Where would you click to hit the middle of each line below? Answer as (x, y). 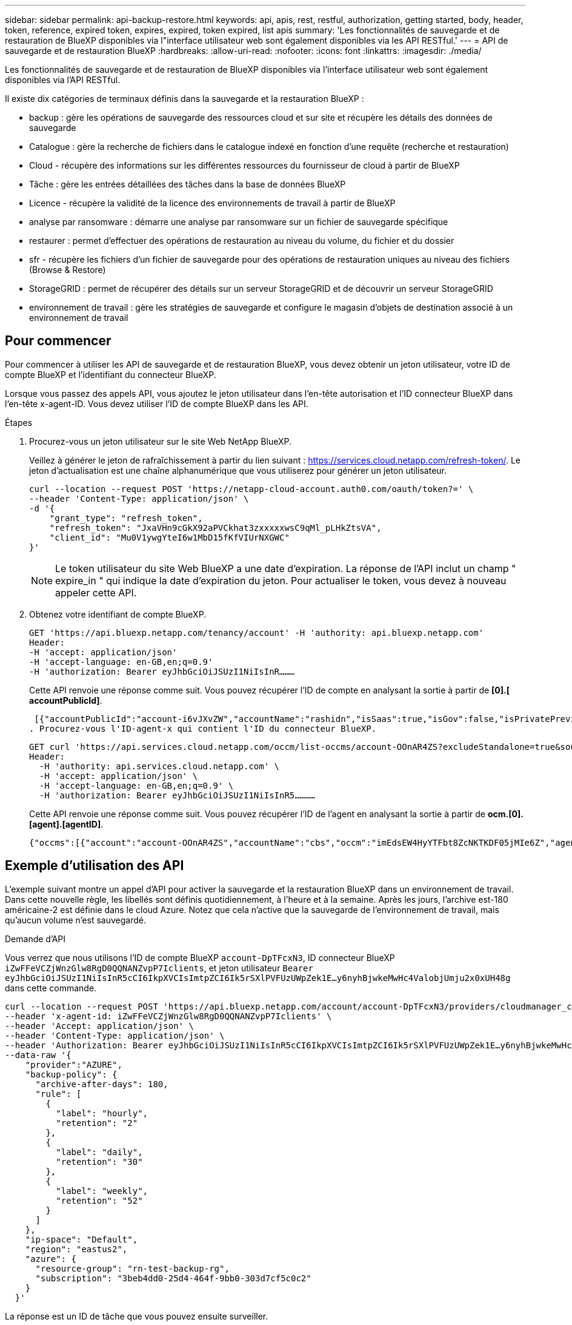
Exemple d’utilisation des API (95, 866)
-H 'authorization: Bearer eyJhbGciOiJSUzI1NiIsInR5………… (177, 795)
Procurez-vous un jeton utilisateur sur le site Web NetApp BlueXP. (160, 441)
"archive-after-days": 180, (102, 1084)
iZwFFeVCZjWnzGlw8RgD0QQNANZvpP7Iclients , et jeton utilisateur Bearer (159, 968)
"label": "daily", (99, 1152)
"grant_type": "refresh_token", (126, 518)
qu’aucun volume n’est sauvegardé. (75, 920)
